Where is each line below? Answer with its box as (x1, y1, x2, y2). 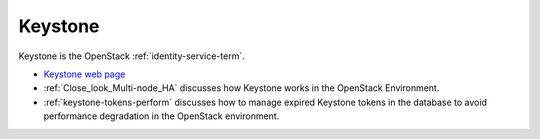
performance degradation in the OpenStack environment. (43, 110, 280, 122)
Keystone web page (43, 68, 126, 80)
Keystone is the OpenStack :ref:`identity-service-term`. (18, 50, 245, 62)
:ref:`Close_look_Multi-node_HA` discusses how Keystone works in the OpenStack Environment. (43, 82, 440, 94)
